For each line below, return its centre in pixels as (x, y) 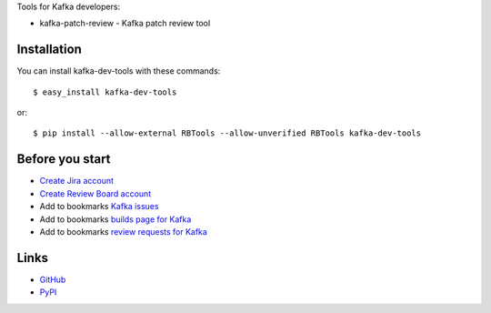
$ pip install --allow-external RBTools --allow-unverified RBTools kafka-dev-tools (227, 133)
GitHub (53, 279)
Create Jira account (76, 181)
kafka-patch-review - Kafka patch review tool (125, 24)
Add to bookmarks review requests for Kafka (124, 231)
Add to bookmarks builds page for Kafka (115, 219)
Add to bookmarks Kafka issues (99, 207)
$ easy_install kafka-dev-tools (105, 92)
